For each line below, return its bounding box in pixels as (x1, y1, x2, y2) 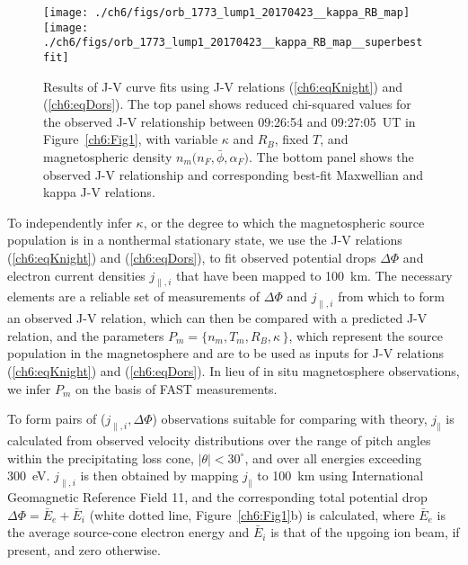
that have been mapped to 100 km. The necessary (175, 265, 453, 284)
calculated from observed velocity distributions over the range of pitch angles (7, 430, 431, 449)
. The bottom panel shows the (249, 148, 414, 166)
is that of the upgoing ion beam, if (270, 523, 460, 542)
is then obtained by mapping (80, 466, 239, 485)
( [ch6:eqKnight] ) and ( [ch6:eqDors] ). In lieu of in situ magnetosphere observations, (7, 361, 460, 380)
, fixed (274, 130, 309, 148)
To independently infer (7, 212, 132, 231)
